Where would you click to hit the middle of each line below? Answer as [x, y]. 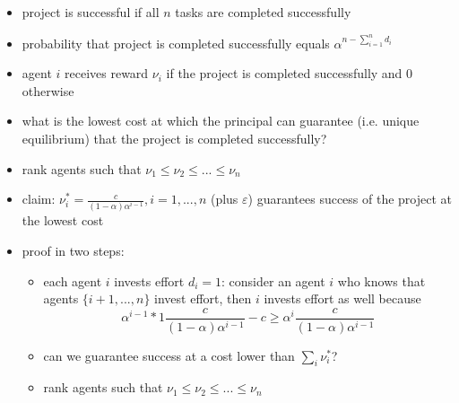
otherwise [48, 90]
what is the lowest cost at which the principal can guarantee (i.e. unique [221, 121]
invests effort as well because [342, 298]
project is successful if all [91, 12]
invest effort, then [203, 298]
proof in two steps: [73, 250]
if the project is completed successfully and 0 [290, 73]
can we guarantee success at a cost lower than [169, 355]
